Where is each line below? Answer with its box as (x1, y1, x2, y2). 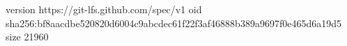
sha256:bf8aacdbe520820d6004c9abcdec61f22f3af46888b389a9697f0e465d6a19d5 (6, 15, 341, 30)
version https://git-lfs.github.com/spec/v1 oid (6, 2, 202, 16)
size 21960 (6, 29, 49, 44)
